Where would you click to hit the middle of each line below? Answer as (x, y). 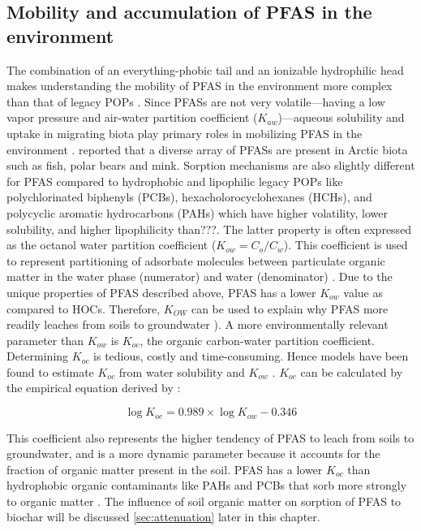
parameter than (45, 340)
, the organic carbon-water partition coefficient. (258, 340)
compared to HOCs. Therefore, (84, 308)
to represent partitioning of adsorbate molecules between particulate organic (196, 260)
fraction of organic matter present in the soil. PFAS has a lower (165, 469)
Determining (38, 356)
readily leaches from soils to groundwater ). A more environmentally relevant (198, 324)
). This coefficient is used (346, 245)
